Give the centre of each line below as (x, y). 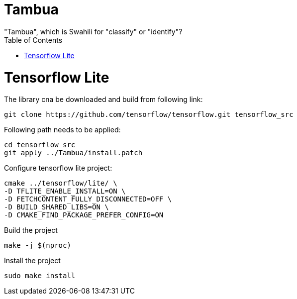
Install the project (32, 261)
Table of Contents (33, 40)
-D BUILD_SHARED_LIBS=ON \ (56, 207)
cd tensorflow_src (40, 145)
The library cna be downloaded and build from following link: (103, 100)
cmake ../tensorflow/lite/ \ (61, 183)
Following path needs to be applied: (62, 130)
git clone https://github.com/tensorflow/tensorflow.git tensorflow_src (149, 115)
